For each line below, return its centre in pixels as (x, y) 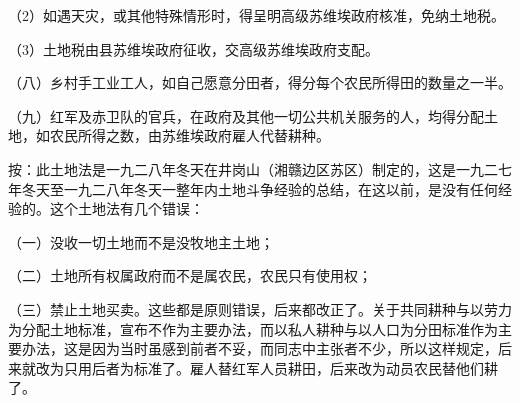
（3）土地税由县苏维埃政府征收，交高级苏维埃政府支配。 (193, 48)
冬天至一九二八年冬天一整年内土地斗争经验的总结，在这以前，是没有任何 (259, 188)
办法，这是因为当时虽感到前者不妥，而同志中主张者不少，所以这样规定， (259, 348)
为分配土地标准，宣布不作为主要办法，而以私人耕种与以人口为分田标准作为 (253, 328)
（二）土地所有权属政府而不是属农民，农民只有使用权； (190, 275)
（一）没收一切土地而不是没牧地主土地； (141, 241)
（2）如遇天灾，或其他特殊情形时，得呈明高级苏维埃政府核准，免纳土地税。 (256, 15)
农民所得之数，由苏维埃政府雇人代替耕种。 (189, 135)
